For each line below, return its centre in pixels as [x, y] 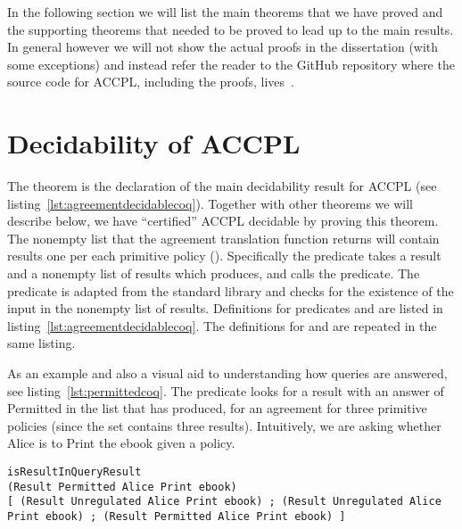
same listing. [41, 343]
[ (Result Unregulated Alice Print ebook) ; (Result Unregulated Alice [224, 502]
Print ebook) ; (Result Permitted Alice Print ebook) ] [177, 516]
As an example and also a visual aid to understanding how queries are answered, [227, 373]
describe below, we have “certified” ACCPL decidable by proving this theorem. [223, 221]
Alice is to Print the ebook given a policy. [121, 443]
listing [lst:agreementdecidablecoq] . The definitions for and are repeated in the [222, 325]
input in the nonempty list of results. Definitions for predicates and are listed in [225, 308]
